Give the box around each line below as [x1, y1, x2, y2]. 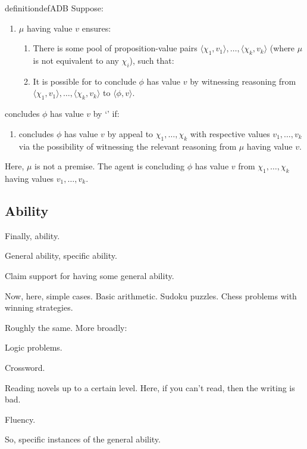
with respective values [190, 127, 270, 140]
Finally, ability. [5, 229, 60, 241]
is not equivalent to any [33, 54, 119, 66]
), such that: [129, 54, 174, 66]
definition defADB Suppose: [5, 2, 104, 14]
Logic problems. [5, 341, 62, 354]
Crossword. [5, 361, 45, 373]
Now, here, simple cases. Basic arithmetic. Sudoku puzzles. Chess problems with [5, 289, 297, 302]
